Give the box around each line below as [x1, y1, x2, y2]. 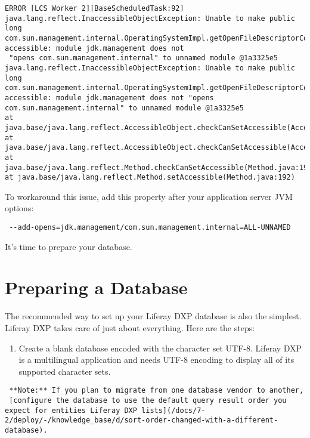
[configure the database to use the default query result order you [9, 396, 287, 405]
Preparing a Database [5, 275, 188, 300]
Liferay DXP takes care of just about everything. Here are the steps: [5, 321, 255, 334]
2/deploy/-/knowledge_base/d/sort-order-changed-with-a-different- [5, 416, 278, 425]
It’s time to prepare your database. [5, 240, 132, 252]
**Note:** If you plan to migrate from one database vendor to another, [9, 386, 304, 395]
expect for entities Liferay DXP [5, 406, 137, 415]
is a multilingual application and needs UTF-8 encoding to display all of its [18, 353, 294, 366]
